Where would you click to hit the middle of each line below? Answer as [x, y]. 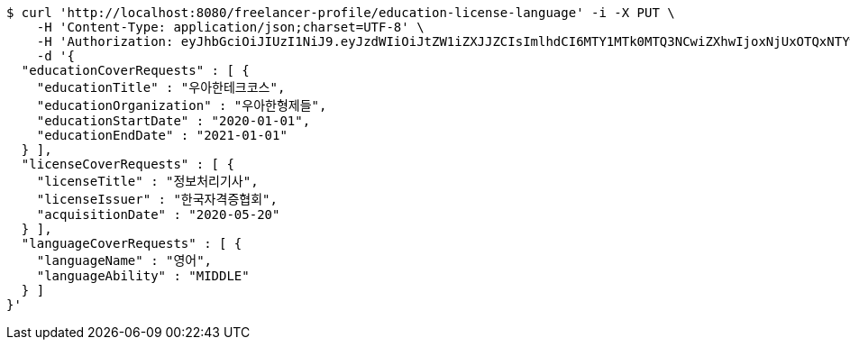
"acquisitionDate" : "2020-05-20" [158, 215]
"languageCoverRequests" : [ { [132, 243]
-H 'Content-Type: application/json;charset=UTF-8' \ [230, 27]
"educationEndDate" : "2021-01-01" [162, 135]
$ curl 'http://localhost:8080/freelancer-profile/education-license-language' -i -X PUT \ [341, 13]
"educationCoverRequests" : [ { [135, 70]
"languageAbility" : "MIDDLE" [143, 276]
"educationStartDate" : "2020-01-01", [174, 121]
